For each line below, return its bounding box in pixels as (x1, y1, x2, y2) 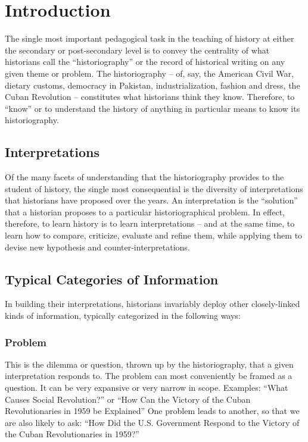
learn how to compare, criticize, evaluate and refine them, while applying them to (5, 229, 303, 242)
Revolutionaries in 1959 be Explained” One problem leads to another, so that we (5, 405, 300, 417)
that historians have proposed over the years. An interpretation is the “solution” (5, 194, 298, 206)
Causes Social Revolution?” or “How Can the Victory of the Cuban (5, 393, 251, 405)
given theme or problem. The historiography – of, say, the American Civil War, (5, 67, 294, 79)
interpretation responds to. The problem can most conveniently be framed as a (5, 369, 293, 382)
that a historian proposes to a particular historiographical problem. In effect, (5, 205, 285, 218)
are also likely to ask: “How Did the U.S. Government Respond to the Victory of (5, 416, 300, 428)
